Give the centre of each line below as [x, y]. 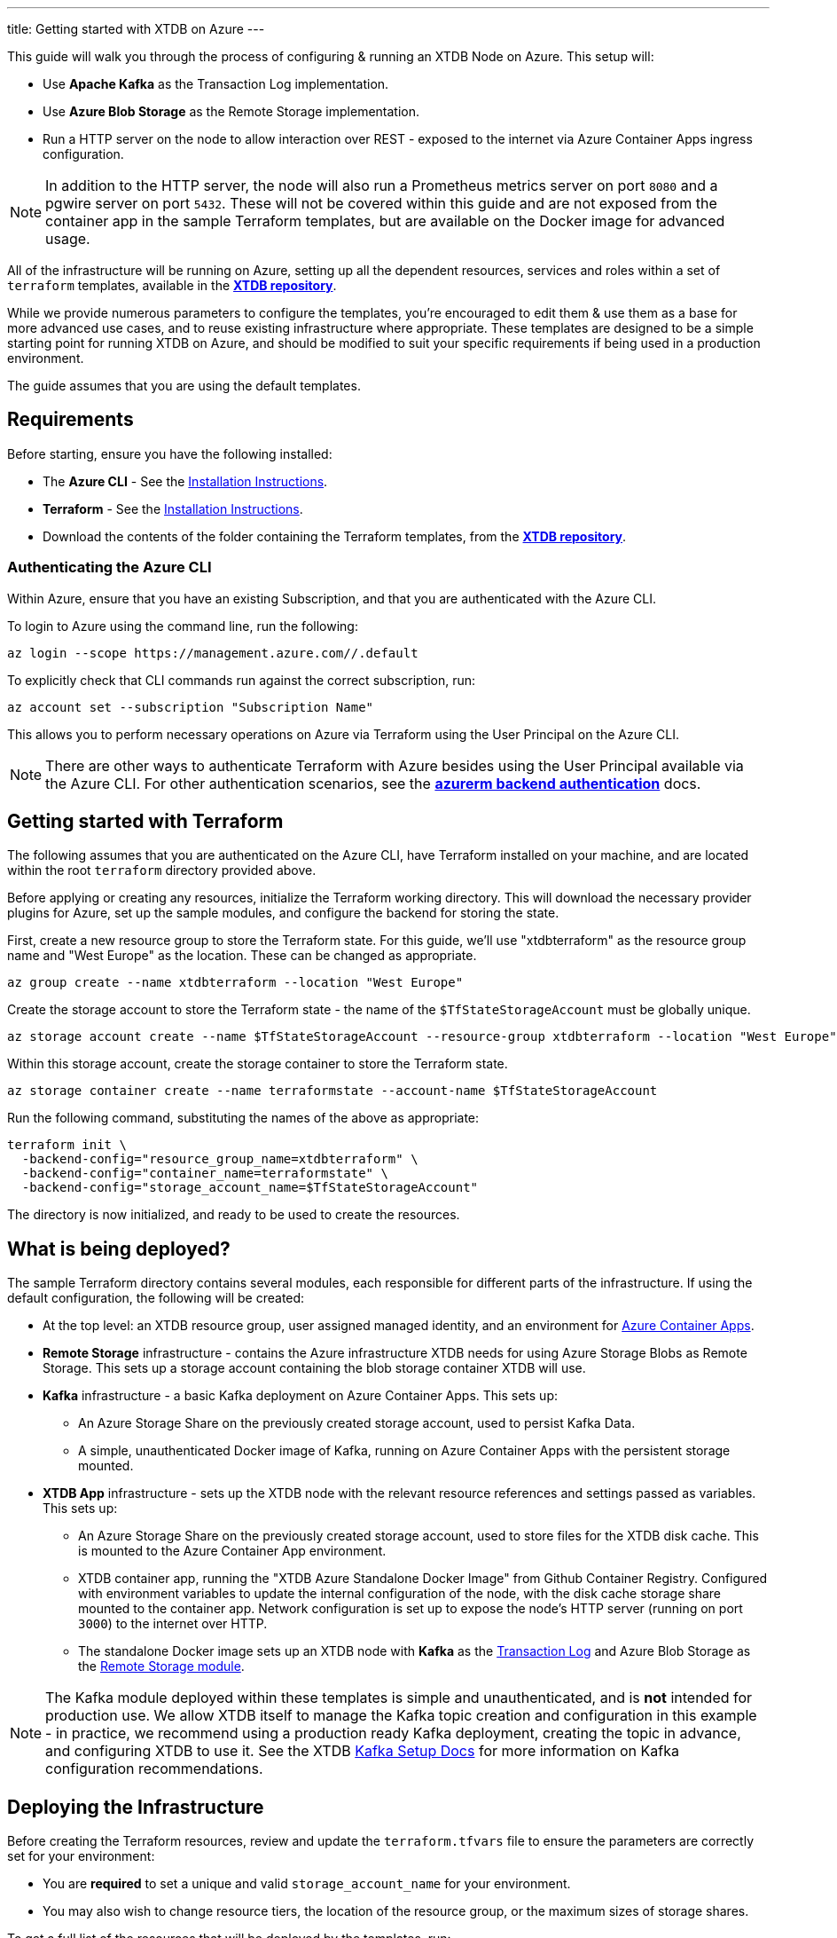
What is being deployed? [119, 1249]
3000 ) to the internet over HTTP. [173, 1624]
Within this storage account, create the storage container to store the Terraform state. [258, 1064]
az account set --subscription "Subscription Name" [191, 707]
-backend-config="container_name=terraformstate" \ [205, 1174]
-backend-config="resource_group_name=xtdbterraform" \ [220, 1159]
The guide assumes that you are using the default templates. [184, 386]
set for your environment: [81, 1856]
